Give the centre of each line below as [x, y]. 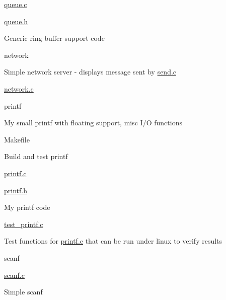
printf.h [16, 190]
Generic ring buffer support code [54, 38]
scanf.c [14, 275]
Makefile [17, 139]
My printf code [27, 207]
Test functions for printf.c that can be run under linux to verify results [113, 241]
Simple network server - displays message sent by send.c [90, 72]
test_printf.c [24, 224]
